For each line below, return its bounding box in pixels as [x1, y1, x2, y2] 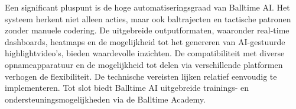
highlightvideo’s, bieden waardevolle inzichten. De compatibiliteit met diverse [5, 47, 285, 59]
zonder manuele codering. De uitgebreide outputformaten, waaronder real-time [5, 24, 290, 36]
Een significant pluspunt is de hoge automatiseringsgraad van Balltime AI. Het [5, 1, 290, 13]
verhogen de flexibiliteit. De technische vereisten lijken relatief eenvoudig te [5, 70, 277, 82]
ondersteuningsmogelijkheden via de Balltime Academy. [5, 93, 206, 105]
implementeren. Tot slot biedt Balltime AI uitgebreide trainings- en [5, 81, 249, 94]
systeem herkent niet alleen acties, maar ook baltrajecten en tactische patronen [5, 12, 291, 25]
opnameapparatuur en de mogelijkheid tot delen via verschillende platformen [5, 58, 283, 70]
